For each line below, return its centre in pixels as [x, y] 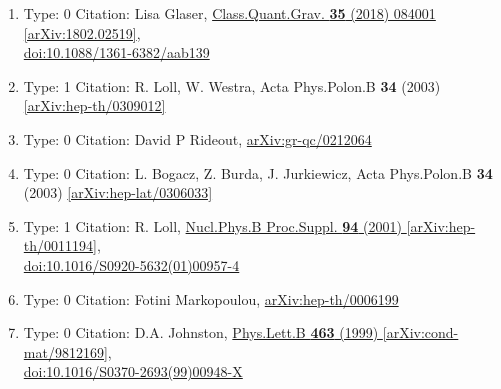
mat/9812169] [65, 351]
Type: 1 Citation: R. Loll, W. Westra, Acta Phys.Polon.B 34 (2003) [232, 85]
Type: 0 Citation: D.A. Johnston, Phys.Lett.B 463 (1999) [201, 332]
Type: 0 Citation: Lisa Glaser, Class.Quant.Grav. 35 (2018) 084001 [229, 13]
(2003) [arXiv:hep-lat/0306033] [118, 192]
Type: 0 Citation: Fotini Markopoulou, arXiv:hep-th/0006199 [211, 298]
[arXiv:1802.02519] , [82, 32]
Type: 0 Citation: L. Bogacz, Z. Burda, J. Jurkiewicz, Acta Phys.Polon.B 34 [258, 172]
